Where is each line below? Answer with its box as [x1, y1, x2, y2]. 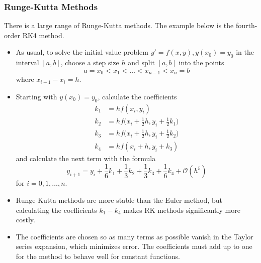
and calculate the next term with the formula [16, 153, 156, 164]
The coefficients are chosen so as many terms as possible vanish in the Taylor [16, 231, 253, 241]
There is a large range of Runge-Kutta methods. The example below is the [4, 20, 234, 31]
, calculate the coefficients [98, 91, 177, 101]
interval [16, 57, 39, 68]
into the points [179, 57, 224, 68]
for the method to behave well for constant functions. [16, 250, 180, 261]
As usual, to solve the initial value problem [16, 47, 148, 57]
